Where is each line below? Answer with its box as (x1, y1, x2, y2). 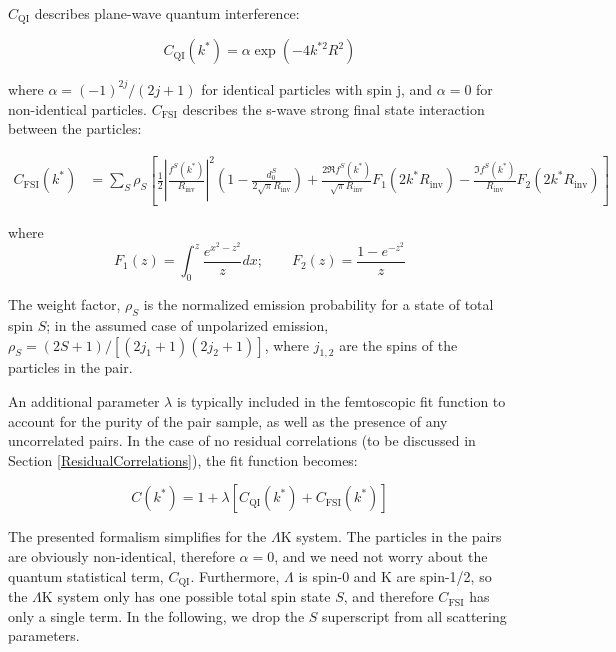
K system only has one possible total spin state (41, 586, 331, 607)
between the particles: (8, 118, 142, 139)
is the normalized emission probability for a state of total (143, 294, 494, 315)
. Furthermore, (190, 565, 280, 586)
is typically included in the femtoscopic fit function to (176, 391, 506, 412)
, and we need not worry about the (274, 546, 488, 566)
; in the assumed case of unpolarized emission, (46, 315, 329, 336)
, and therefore (343, 586, 434, 607)
